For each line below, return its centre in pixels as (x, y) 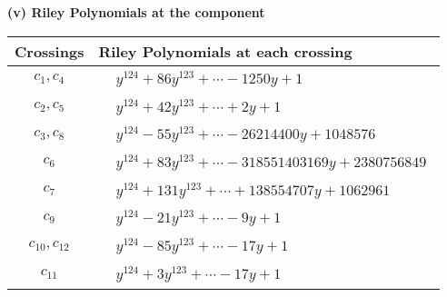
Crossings (50, 51)
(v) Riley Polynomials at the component (136, 12)
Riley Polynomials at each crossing (225, 51)
